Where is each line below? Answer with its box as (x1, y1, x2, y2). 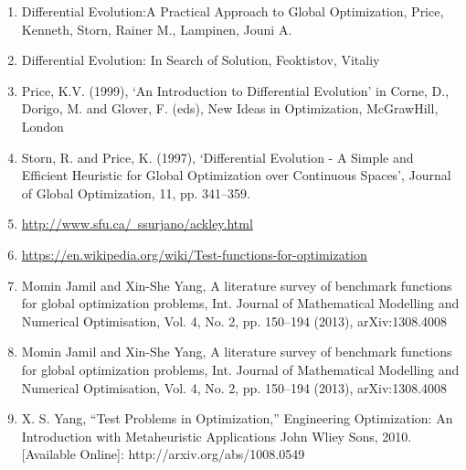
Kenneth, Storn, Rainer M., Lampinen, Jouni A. (21, 19, 292, 38)
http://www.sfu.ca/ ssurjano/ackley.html (21, 214, 253, 233)
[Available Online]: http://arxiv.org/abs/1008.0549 (21, 444, 305, 464)
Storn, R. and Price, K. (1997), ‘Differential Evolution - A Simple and (21, 147, 414, 166)
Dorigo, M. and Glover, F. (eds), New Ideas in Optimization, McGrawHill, (21, 99, 439, 118)
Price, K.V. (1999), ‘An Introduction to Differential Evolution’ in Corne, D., (21, 80, 450, 100)
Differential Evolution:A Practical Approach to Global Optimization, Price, (21, 2, 444, 20)
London (21, 116, 64, 135)
